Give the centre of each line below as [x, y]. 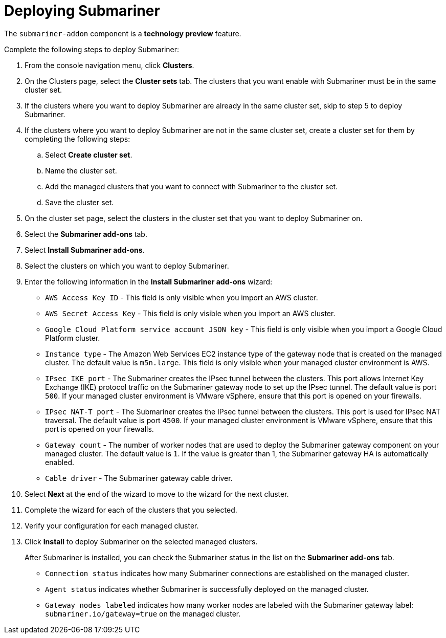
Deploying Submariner [82, 11]
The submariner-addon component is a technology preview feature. [123, 33]
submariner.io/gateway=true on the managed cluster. [143, 613]
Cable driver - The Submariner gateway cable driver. [139, 478]
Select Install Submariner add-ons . [85, 250]
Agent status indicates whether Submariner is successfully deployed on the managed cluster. [207, 589]
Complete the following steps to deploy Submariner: [92, 49]
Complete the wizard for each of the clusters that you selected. [131, 510]
